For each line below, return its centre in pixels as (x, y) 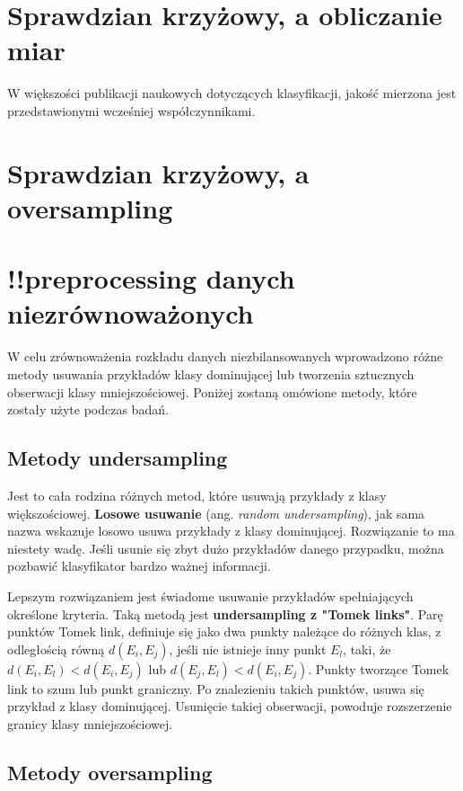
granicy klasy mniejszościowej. (90, 723)
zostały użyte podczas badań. (88, 409)
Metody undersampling (118, 458)
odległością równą (56, 649)
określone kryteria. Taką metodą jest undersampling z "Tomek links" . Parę (225, 613)
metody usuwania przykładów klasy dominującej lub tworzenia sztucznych (211, 373)
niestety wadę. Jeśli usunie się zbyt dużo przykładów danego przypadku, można (226, 548)
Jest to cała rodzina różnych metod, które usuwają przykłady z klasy (197, 495)
